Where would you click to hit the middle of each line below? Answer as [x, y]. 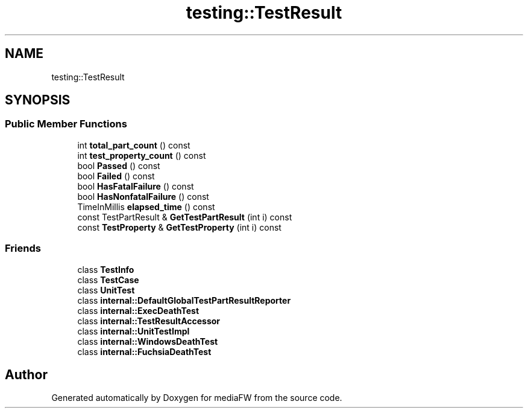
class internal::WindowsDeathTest [148, 341]
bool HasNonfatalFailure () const [143, 196]
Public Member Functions [66, 124]
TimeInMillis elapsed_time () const [146, 206]
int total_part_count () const [134, 145]
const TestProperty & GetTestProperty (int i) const [179, 227]
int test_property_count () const [142, 155]
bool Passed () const [119, 165]
